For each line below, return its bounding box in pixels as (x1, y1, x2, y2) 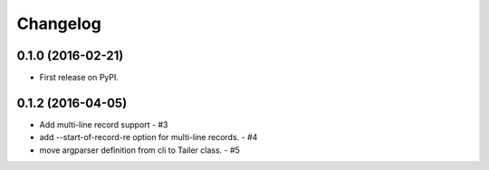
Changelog (16, 14, 101, 33)
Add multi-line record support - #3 (39, 118, 168, 130)
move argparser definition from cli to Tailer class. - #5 (39, 145, 240, 156)
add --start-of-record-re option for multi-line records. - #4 (39, 132, 258, 143)
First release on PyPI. (39, 72, 120, 83)
